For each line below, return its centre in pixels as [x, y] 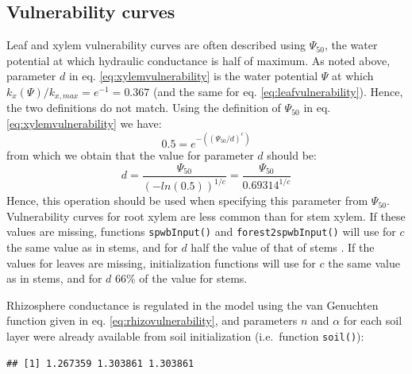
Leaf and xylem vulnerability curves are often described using [156, 45]
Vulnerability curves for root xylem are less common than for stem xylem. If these [206, 216]
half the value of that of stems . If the [283, 247]
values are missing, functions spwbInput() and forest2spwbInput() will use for [201, 231]
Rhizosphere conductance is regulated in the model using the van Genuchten [193, 305]
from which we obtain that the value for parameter [130, 155]
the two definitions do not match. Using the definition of [144, 108]
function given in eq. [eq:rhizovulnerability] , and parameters [152, 320]
